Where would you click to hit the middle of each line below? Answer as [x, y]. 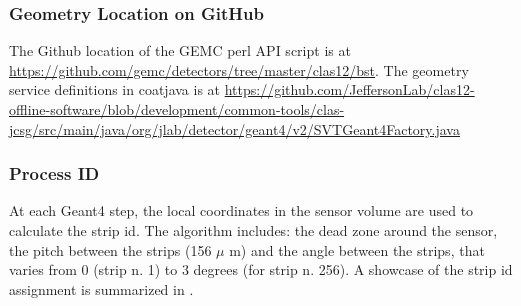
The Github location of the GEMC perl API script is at [180, 50]
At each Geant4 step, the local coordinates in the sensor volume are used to [241, 210]
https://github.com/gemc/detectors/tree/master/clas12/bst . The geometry [239, 69]
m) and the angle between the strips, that [357, 249]
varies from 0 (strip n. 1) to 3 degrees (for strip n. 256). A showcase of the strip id [261, 269]
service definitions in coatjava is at [115, 89]
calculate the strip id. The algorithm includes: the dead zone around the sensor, [253, 230]
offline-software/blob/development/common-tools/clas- [177, 109]
